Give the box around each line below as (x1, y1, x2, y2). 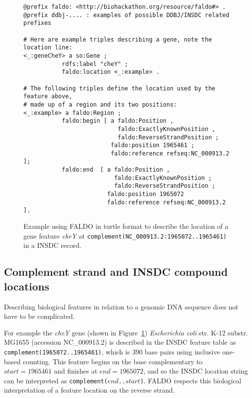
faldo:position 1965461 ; (110, 142, 194, 149)
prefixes (23, 20, 52, 27)
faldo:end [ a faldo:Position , (61, 166, 170, 174)
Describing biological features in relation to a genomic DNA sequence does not (4, 301, 239, 311)
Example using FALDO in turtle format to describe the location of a (23, 221, 229, 231)
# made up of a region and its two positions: (23, 101, 177, 108)
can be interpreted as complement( (4, 375, 108, 385)
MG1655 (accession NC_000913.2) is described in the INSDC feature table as (4, 337, 236, 347)
